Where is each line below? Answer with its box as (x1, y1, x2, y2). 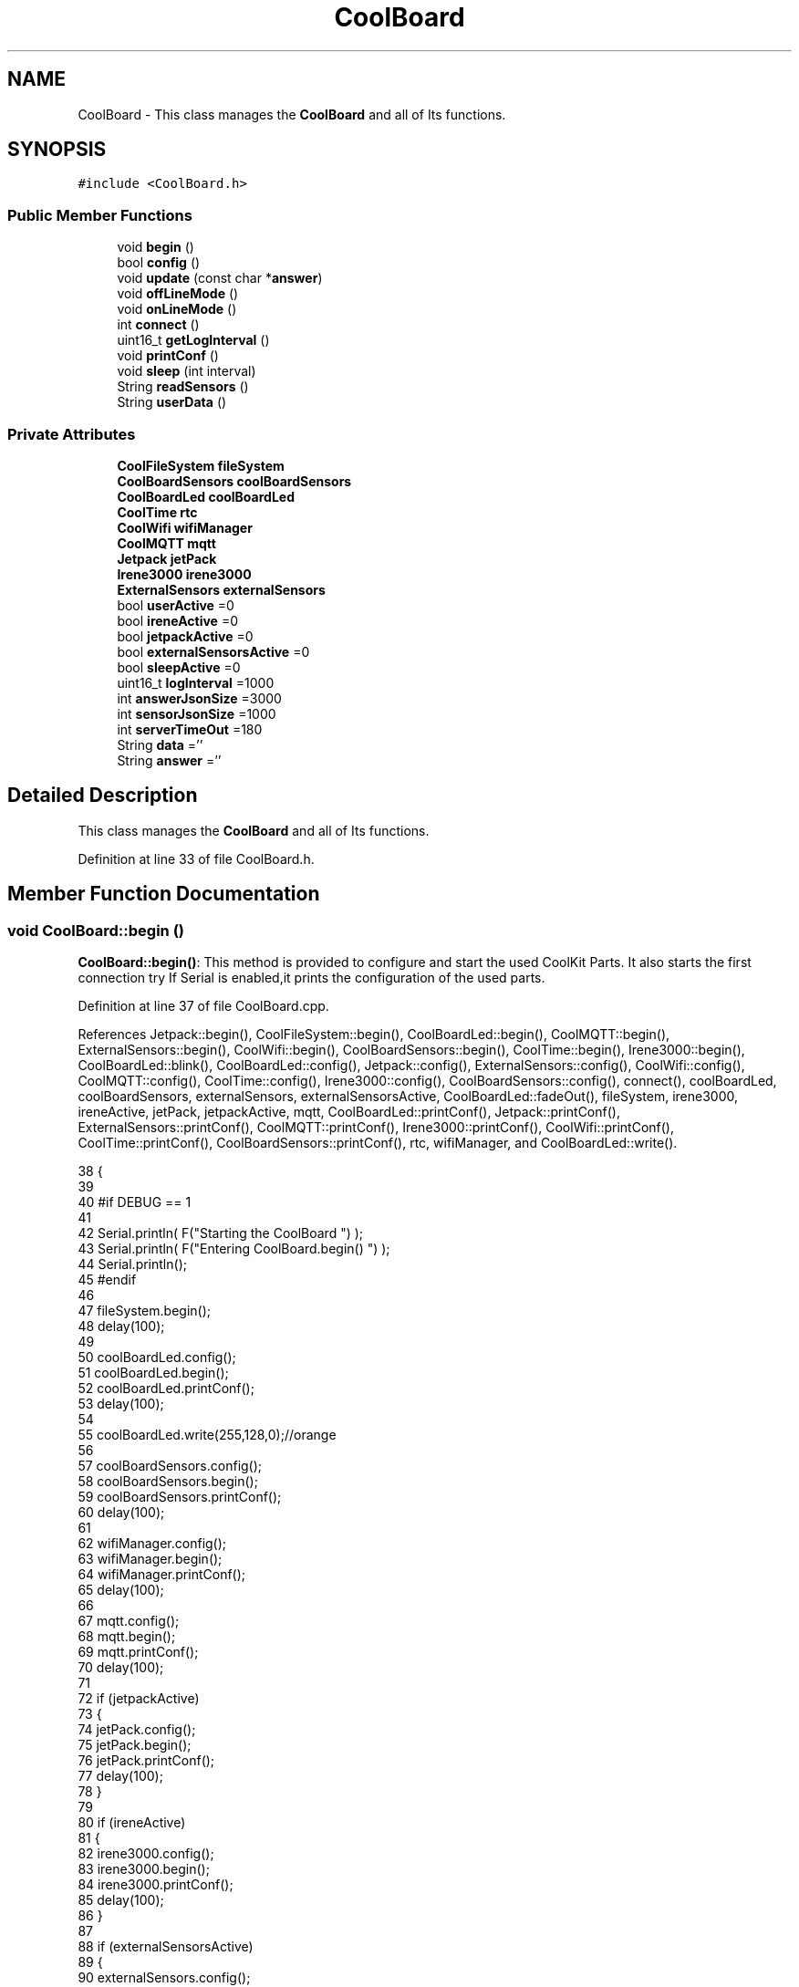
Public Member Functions (7, 205, 192, 224)
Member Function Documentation (7, 882, 320, 906)
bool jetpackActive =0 (117, 628, 254, 644)
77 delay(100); (78, 1768, 163, 1784)
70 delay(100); (78, 1659, 164, 1675)
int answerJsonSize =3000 (117, 690, 282, 706)
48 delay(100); (78, 1318, 165, 1334)
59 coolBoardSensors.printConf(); (78, 1489, 282, 1504)
